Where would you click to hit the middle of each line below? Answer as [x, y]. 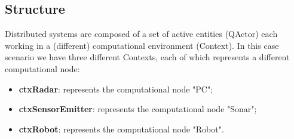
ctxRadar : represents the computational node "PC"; [116, 89]
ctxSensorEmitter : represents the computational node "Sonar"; [138, 109]
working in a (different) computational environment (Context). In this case [142, 45]
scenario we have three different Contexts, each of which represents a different [147, 57]
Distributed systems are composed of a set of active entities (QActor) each [141, 34]
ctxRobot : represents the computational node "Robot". [121, 129]
